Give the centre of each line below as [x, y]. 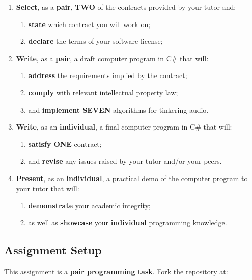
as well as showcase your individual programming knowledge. [128, 222]
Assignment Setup [53, 250]
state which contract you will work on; [89, 24]
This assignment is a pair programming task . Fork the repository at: [116, 271]
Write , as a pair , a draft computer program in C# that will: [112, 58]
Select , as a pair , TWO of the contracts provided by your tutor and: [126, 7]
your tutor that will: [48, 188]
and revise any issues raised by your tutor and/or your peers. [125, 161]
